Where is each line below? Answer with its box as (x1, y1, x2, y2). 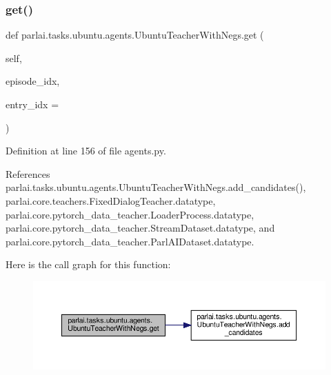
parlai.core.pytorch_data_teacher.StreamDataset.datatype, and (6, 221, 275, 235)
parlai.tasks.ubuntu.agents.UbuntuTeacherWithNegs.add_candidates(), (6, 180, 306, 194)
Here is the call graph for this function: (6, 257, 171, 272)
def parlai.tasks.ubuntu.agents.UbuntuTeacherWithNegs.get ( (6, 28, 264, 42)
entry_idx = (6, 97, 59, 111)
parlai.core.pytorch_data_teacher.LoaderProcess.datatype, (6, 207, 254, 221)
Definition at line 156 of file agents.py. (6, 143, 166, 158)
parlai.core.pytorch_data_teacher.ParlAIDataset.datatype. (6, 234, 254, 248)
